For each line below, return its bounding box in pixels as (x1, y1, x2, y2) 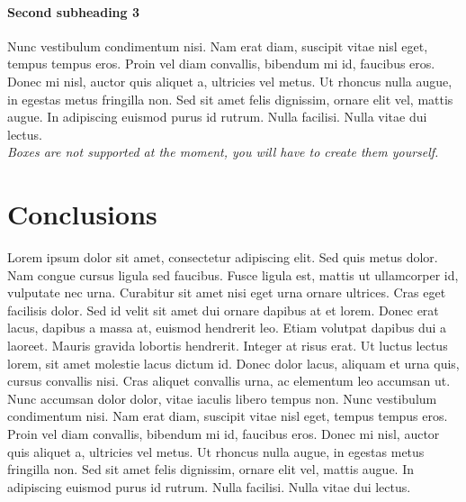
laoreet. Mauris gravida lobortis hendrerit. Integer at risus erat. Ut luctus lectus (7, 336, 448, 355)
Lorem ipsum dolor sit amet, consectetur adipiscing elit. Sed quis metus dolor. (7, 248, 438, 267)
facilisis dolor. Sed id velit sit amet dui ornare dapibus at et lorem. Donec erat (7, 300, 439, 319)
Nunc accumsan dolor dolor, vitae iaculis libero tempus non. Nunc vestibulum (7, 388, 437, 407)
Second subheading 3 (7, 2, 139, 21)
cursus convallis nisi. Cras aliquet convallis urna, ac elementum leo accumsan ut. (7, 371, 451, 390)
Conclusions (7, 196, 157, 233)
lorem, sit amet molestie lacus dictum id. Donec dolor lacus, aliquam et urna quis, (7, 353, 460, 372)
